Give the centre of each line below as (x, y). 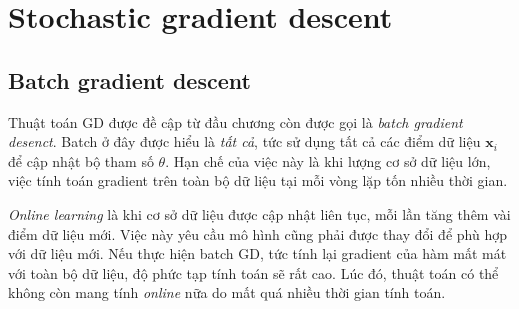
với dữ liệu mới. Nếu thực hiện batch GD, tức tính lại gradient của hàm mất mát (257, 253)
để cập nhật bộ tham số (81, 160)
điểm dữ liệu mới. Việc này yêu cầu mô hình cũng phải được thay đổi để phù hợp (257, 233)
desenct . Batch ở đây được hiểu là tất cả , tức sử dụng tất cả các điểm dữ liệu (244, 141)
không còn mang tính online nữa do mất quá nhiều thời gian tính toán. (227, 292)
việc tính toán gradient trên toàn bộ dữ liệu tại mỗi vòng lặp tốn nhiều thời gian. (258, 180)
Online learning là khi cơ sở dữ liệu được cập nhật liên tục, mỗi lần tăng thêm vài (259, 213)
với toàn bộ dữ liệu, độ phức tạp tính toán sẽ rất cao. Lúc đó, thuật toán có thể (253, 272)
